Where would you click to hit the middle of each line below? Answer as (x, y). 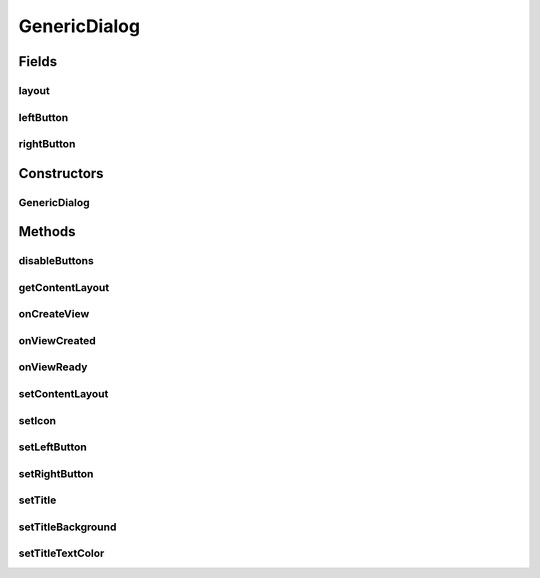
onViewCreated (57, 340)
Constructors (61, 173)
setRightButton (56, 473)
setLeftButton (52, 447)
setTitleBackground (67, 527)
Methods (47, 231)
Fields (38, 61)
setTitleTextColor (61, 553)
